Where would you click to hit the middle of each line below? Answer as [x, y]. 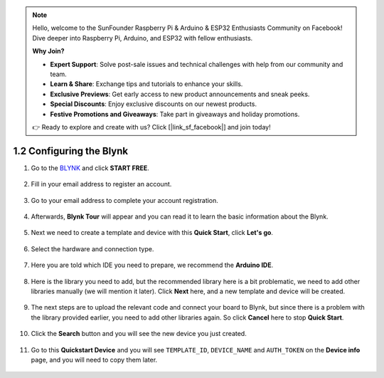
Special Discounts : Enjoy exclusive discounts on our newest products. [154, 104]
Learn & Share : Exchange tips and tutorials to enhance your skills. [146, 84]
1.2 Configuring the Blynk [70, 151]
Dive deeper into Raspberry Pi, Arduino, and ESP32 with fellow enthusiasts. [143, 38]
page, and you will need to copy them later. [94, 359]
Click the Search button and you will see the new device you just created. [139, 334]
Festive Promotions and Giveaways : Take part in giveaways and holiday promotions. [175, 114]
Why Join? [48, 51]
